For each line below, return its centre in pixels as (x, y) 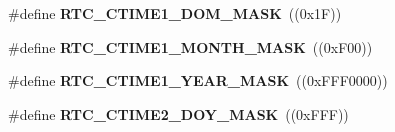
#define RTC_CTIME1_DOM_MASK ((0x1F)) (175, 13)
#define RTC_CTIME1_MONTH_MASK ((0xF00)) (190, 46)
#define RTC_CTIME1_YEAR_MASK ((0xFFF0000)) (198, 80)
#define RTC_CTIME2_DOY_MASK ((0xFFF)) (178, 113)
